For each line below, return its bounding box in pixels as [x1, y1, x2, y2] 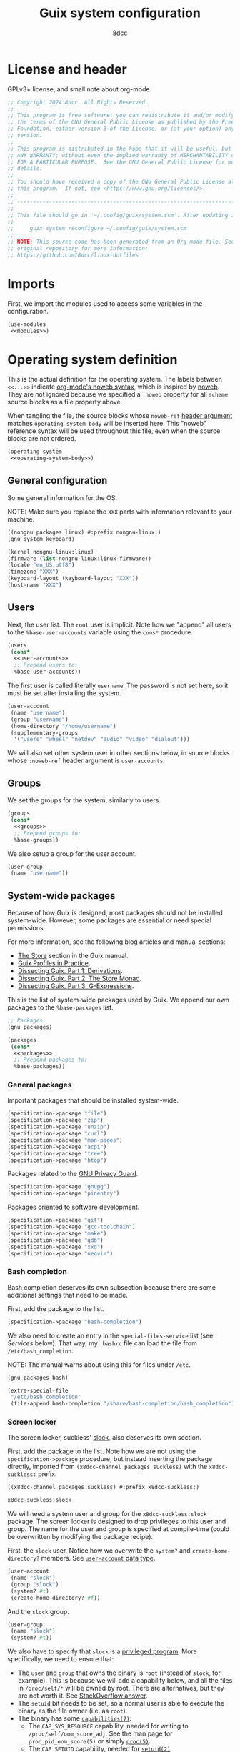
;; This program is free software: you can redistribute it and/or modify [7, 112, 235, 119]
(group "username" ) [10, 716, 69, 723]
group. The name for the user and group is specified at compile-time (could [7, 1525, 230, 1533]
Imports [7, 275, 55, 292]
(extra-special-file [7, 1387, 69, 1394]
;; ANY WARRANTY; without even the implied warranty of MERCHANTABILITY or [7, 151, 238, 159]
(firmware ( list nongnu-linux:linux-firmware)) [7, 555, 152, 562]
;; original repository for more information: [7, 244, 149, 252]
